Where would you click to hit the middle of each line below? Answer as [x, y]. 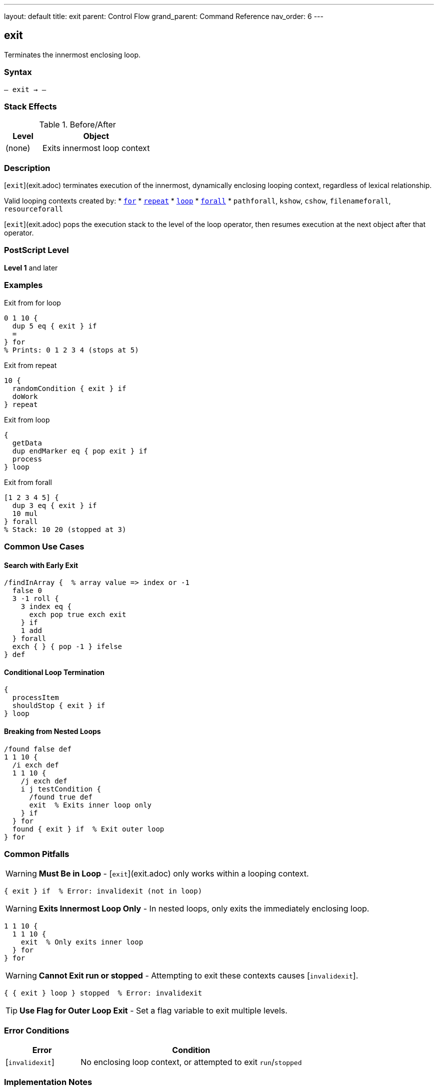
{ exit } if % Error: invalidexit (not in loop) [103, 891]
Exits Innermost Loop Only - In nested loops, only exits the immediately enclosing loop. [204, 909]
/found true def [61, 797]
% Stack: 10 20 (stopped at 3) [65, 529]
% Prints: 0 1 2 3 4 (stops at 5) [71, 350]
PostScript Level [36, 250]
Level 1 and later [31, 267]
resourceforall [34, 209]
